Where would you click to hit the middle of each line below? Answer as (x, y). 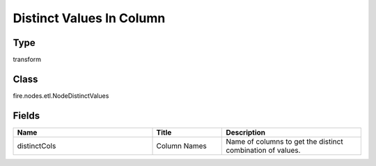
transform (27, 60)
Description (246, 132)
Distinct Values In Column (89, 18)
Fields (26, 116)
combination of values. (263, 150)
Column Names (181, 146)
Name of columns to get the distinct (285, 141)
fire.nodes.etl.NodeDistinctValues (61, 96)
